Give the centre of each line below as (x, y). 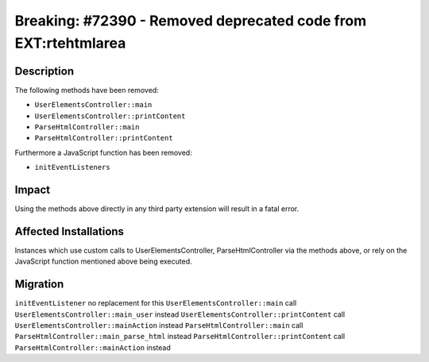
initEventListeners (72, 168)
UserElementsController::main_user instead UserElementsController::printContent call (180, 314)
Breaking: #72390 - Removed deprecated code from (191, 21)
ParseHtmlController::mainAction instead (93, 347)
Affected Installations (70, 231)
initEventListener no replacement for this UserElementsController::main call (156, 303)
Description (44, 71)
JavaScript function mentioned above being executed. (103, 261)
